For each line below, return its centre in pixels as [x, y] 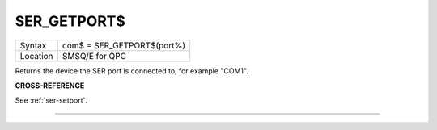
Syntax [33, 45]
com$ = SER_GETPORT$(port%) [124, 45]
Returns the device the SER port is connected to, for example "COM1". [132, 71]
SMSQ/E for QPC [94, 56]
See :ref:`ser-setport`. [51, 100]
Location [36, 56]
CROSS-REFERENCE [50, 86]
